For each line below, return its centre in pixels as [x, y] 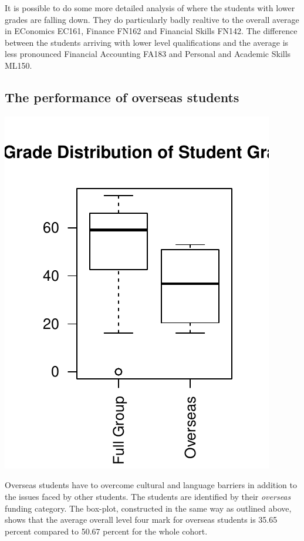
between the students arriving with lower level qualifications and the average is [147, 42]
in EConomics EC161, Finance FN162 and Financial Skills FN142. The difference [151, 31]
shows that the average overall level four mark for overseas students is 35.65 [141, 520]
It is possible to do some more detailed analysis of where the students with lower [150, 8]
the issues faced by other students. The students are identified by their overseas [148, 496]
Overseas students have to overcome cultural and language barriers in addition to [151, 485]
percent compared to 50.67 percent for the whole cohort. [106, 531]
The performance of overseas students [122, 97]
